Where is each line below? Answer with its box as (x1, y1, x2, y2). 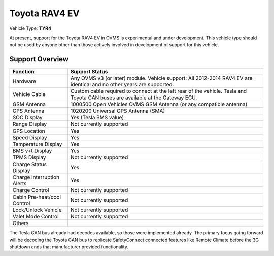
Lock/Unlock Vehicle (12, 206, 62, 213)
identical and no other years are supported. (70, 81, 174, 88)
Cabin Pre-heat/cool (12, 194, 61, 201)
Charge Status (12, 161, 47, 168)
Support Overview (9, 55, 68, 63)
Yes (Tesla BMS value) (70, 114, 124, 121)
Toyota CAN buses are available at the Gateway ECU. (70, 94, 197, 101)
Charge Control (12, 187, 49, 194)
